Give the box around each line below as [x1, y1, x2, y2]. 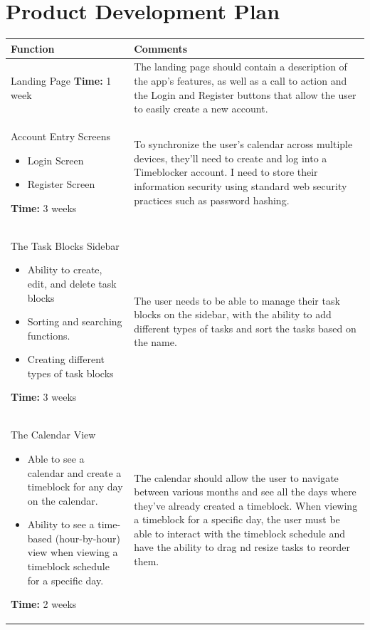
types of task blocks [27, 365, 114, 380]
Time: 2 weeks [11, 597, 77, 611]
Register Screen [27, 177, 95, 191]
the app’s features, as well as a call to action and [134, 73, 347, 88]
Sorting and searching [27, 314, 122, 329]
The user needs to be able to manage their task [134, 293, 340, 308]
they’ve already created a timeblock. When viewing [134, 498, 358, 513]
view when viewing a [27, 545, 118, 560]
